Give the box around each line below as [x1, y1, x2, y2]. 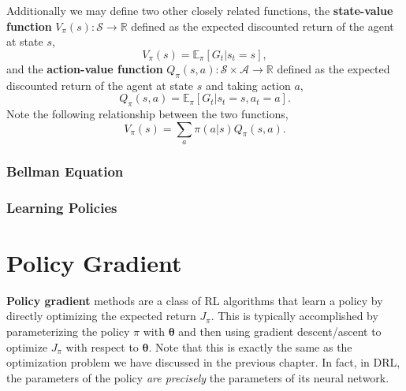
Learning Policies [6, 197, 117, 217]
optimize [6, 338, 48, 355]
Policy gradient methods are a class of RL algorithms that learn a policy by [6, 292, 383, 308]
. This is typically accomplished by [210, 307, 378, 324]
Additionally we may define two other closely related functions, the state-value [6, 2, 393, 18]
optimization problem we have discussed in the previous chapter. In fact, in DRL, [6, 354, 400, 371]
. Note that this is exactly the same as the [148, 338, 352, 355]
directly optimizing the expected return [6, 307, 196, 324]
